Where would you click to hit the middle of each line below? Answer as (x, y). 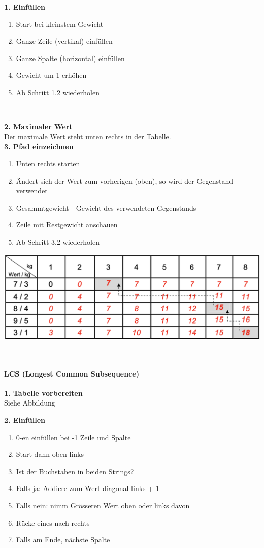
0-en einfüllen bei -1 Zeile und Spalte (73, 437)
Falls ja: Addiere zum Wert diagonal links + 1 (88, 488)
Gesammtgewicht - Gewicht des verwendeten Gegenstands (106, 207)
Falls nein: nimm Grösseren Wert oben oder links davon (103, 505)
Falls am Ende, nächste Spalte (63, 540)
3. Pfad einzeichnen (39, 146)
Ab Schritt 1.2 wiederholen (58, 92)
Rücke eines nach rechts (53, 522)
